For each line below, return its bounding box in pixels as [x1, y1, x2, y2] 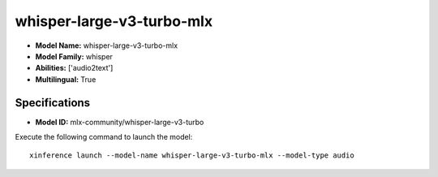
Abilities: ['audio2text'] [35, 63, 114, 73]
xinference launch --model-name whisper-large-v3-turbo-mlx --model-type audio [29, 151, 354, 160]
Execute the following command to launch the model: [15, 132, 193, 142]
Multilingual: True [35, 74, 97, 84]
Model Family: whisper [35, 51, 114, 61]
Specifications [15, 96, 91, 110]
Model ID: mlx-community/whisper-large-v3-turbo [35, 117, 204, 127]
